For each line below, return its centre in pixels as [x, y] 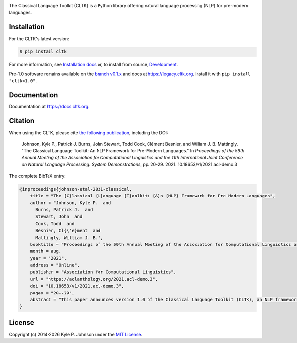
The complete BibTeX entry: [38, 176]
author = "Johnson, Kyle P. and [71, 203]
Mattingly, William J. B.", [69, 237]
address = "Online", [55, 265]
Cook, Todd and [55, 223]
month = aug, [46, 251]
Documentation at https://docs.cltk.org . [49, 106]
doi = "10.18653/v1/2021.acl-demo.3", [77, 286]
